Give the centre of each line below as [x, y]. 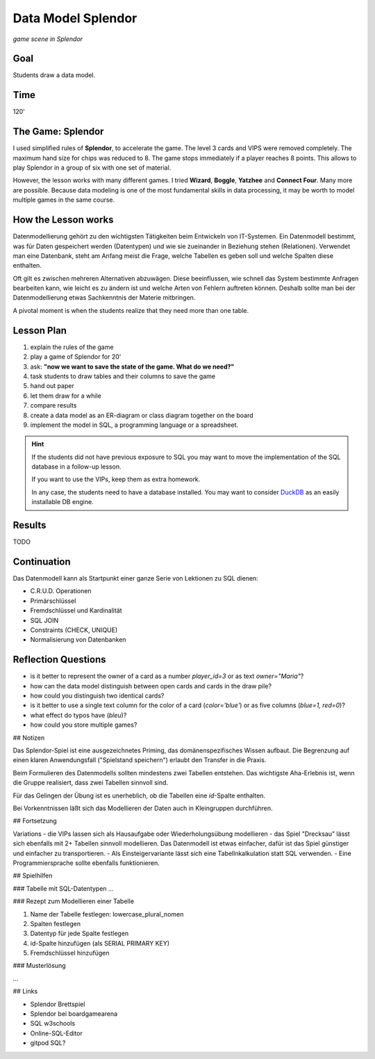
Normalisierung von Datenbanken [78, 640]
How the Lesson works [63, 220]
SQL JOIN [44, 620]
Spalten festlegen [56, 923]
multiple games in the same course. [64, 200]
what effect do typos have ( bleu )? [78, 715]
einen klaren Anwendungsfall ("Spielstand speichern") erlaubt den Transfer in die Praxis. [140, 760]
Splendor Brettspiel [58, 1004]
